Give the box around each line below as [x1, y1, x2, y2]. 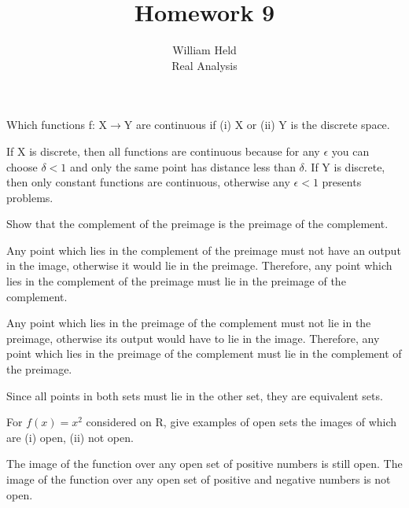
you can [331, 142, 370, 159]
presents [322, 174, 362, 190]
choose [6, 158, 38, 175]
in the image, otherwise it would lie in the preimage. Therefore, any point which [6, 257, 392, 274]
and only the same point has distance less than [69, 158, 296, 175]
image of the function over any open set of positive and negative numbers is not [6, 471, 391, 487]
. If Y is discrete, [304, 158, 385, 175]
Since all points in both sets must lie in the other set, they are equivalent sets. [6, 387, 383, 403]
